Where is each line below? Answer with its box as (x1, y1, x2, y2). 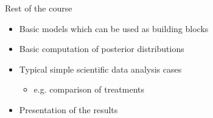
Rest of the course (5, 2, 72, 14)
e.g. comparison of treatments (33, 83, 145, 96)
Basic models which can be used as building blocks (19, 22, 209, 34)
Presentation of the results (19, 103, 118, 116)
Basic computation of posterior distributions (19, 42, 184, 55)
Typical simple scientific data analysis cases (19, 62, 182, 75)
